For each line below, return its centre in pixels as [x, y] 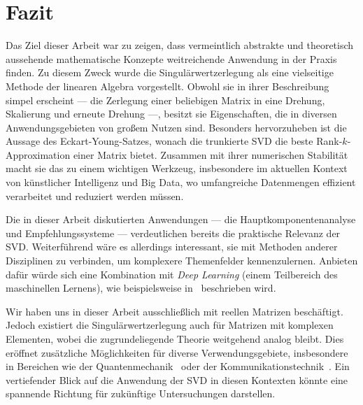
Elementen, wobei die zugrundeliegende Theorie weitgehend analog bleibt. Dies [175, 339]
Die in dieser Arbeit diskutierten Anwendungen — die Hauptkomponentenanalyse [181, 219]
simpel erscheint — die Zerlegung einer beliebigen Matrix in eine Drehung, [165, 100]
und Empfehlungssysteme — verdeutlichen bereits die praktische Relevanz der [173, 233]
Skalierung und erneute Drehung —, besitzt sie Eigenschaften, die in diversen [171, 114]
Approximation [38, 154]
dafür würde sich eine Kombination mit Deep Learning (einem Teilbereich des [172, 274]
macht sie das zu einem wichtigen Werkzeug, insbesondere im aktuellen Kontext [177, 168]
